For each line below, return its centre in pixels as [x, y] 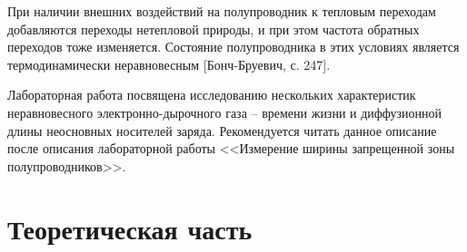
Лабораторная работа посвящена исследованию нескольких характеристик [212, 95]
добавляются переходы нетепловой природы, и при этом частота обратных [214, 29]
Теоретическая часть [130, 228]
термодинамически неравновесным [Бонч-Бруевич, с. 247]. [169, 64]
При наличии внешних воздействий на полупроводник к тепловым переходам [222, 11]
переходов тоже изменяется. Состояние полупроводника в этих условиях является [233, 47]
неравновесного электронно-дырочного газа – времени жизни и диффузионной [225, 112]
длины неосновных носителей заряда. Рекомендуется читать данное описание [222, 130]
